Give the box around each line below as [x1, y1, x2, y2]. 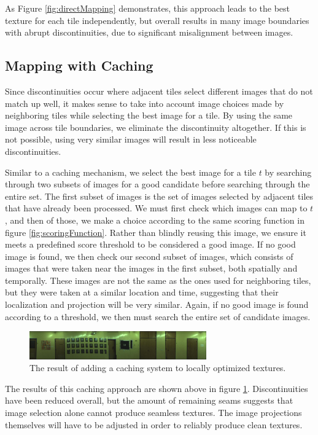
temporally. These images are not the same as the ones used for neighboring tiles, [5, 273, 311, 286]
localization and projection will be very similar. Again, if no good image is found [5, 298, 309, 311]
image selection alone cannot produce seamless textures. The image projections [5, 406, 302, 418]
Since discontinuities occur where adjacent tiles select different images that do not [5, 84, 313, 97]
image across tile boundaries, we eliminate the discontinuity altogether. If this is [5, 120, 306, 133]
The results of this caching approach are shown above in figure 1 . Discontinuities [5, 382, 308, 394]
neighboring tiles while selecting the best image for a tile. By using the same [5, 109, 293, 122]
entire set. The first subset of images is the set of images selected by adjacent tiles [5, 189, 314, 202]
